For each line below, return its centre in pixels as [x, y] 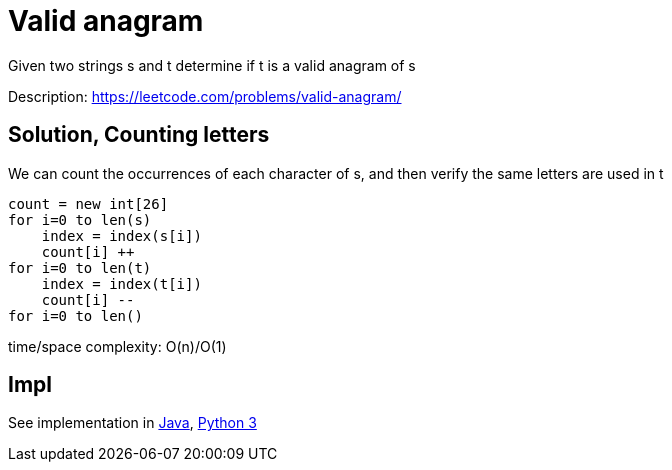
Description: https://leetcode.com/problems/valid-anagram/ [205, 96]
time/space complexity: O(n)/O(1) [117, 346]
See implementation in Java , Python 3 [132, 423]
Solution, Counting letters [139, 135]
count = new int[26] [88, 203]
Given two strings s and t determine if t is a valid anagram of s [212, 65]
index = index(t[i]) [121, 283]
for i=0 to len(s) [80, 219]
